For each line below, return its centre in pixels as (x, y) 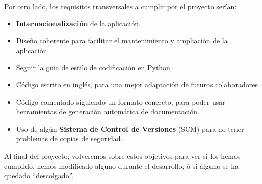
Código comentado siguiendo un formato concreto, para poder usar (121, 101)
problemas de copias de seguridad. (69, 139)
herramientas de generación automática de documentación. (108, 112)
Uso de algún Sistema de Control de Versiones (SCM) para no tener (130, 128)
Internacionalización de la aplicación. (78, 23)
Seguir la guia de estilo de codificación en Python (93, 67)
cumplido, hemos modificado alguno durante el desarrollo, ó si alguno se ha (122, 165)
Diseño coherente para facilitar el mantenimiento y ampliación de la (122, 40)
